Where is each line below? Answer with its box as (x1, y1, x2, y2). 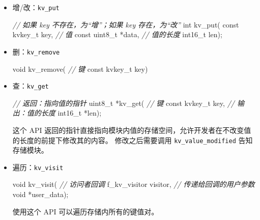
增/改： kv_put (12, 2, 60, 12)
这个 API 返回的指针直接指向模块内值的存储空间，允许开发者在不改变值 (12, 124, 251, 135)
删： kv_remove (12, 46, 60, 57)
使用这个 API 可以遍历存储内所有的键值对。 (12, 206, 159, 216)
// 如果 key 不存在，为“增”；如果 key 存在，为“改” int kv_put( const (12, 19, 239, 30)
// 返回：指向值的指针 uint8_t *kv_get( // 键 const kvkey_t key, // (12, 97, 235, 108)
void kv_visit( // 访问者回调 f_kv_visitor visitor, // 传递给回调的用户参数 (12, 179, 255, 189)
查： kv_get (12, 80, 49, 91)
